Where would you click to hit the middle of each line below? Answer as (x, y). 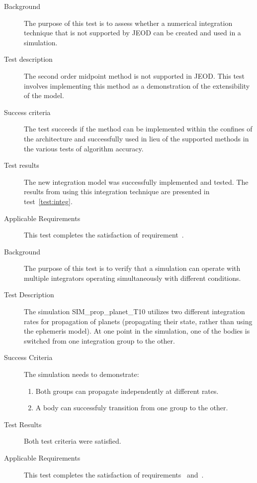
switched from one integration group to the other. (99, 340)
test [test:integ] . (48, 201)
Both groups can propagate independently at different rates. (127, 391)
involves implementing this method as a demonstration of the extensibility (137, 85)
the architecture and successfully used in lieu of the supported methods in (136, 138)
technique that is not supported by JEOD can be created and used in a (132, 33)
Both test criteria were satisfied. (73, 441)
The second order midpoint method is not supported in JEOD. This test (134, 75)
